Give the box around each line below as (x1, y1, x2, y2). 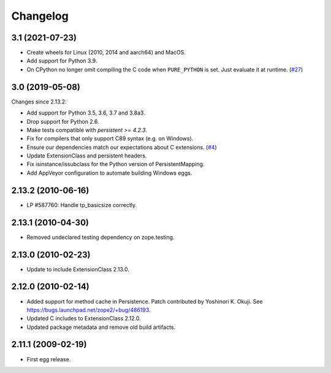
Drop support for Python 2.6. (26, 118, 99, 125)
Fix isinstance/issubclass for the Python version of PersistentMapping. (26, 160, 205, 168)
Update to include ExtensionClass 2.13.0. (26, 265, 130, 273)
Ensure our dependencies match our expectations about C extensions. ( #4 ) (26, 143, 217, 151)
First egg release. (26, 355, 71, 363)
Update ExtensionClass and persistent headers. (26, 152, 147, 159)
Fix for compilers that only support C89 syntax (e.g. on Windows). (26, 135, 194, 142)
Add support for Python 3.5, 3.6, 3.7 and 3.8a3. (26, 109, 145, 116)
